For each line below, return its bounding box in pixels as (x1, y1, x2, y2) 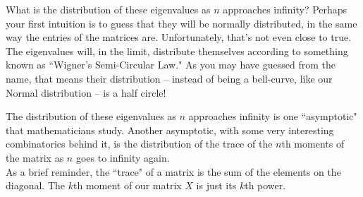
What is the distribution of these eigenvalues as (6, 2, 211, 16)
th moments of (281, 136, 345, 151)
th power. (245, 178, 286, 193)
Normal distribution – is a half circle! (6, 85, 166, 100)
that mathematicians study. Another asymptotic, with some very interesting (6, 122, 334, 137)
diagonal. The (6, 178, 66, 193)
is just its (196, 178, 237, 193)
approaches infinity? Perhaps (223, 2, 347, 16)
